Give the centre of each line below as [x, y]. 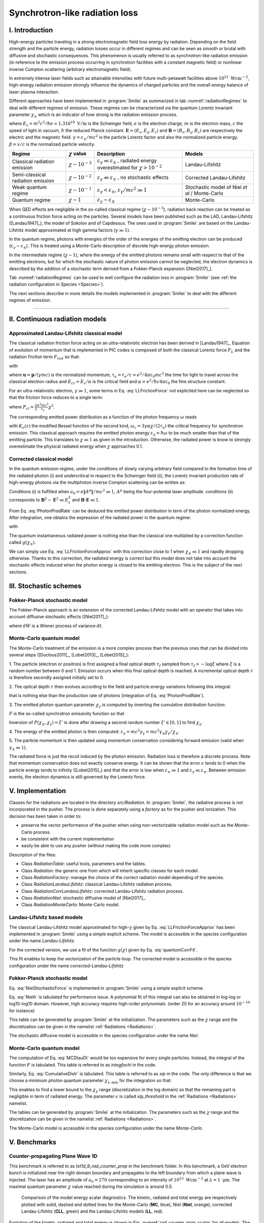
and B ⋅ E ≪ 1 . [86, 499]
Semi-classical [29, 175]
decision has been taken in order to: [45, 816]
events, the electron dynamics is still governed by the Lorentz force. [77, 777]
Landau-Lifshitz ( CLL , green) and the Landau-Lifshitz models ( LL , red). [92, 1211]
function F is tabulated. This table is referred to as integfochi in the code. [83, 1064]
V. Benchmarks [33, 1142]
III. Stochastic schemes [45, 586]
